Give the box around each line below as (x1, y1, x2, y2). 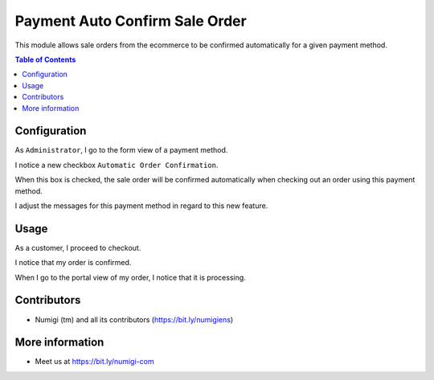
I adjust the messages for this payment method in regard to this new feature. (14, 201, 268, 210)
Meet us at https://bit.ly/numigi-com (35, 357, 154, 366)
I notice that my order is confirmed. (14, 258, 132, 268)
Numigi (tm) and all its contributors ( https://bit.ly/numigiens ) (35, 314, 234, 325)
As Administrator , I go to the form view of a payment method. (14, 145, 228, 155)
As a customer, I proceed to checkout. (14, 243, 141, 252)
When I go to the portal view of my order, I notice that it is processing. (14, 272, 247, 282)
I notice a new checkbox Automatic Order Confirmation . (14, 160, 219, 170)
